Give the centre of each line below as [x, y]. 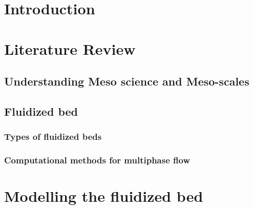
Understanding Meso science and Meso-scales [127, 81]
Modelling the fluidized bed [104, 196]
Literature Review [70, 48]
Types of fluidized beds [53, 137]
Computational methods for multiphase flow [97, 160]
